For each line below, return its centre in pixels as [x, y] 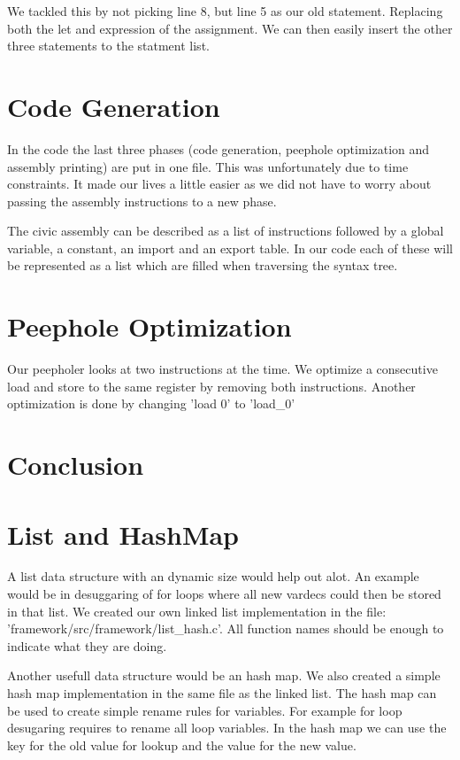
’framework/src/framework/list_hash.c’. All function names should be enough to [226, 628]
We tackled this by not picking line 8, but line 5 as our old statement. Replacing [225, 11]
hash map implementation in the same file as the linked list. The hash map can [222, 693]
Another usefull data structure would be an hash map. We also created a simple [224, 675]
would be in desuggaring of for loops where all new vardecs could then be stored [224, 594]
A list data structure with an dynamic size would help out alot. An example [213, 576]
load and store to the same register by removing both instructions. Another [211, 386]
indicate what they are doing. [87, 645]
